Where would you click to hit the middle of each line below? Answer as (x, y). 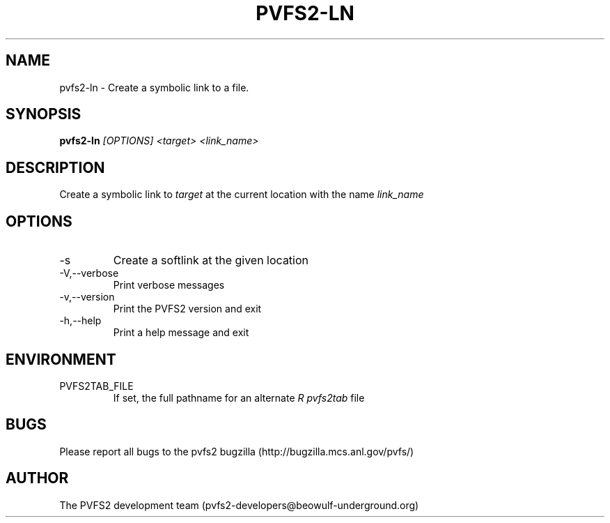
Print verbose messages (169, 285)
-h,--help (80, 321)
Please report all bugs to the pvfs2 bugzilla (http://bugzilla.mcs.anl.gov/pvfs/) (237, 451)
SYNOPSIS (44, 114)
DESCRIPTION (55, 167)
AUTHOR (37, 478)
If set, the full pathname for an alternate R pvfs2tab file (239, 397)
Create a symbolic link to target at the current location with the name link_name (242, 195)
